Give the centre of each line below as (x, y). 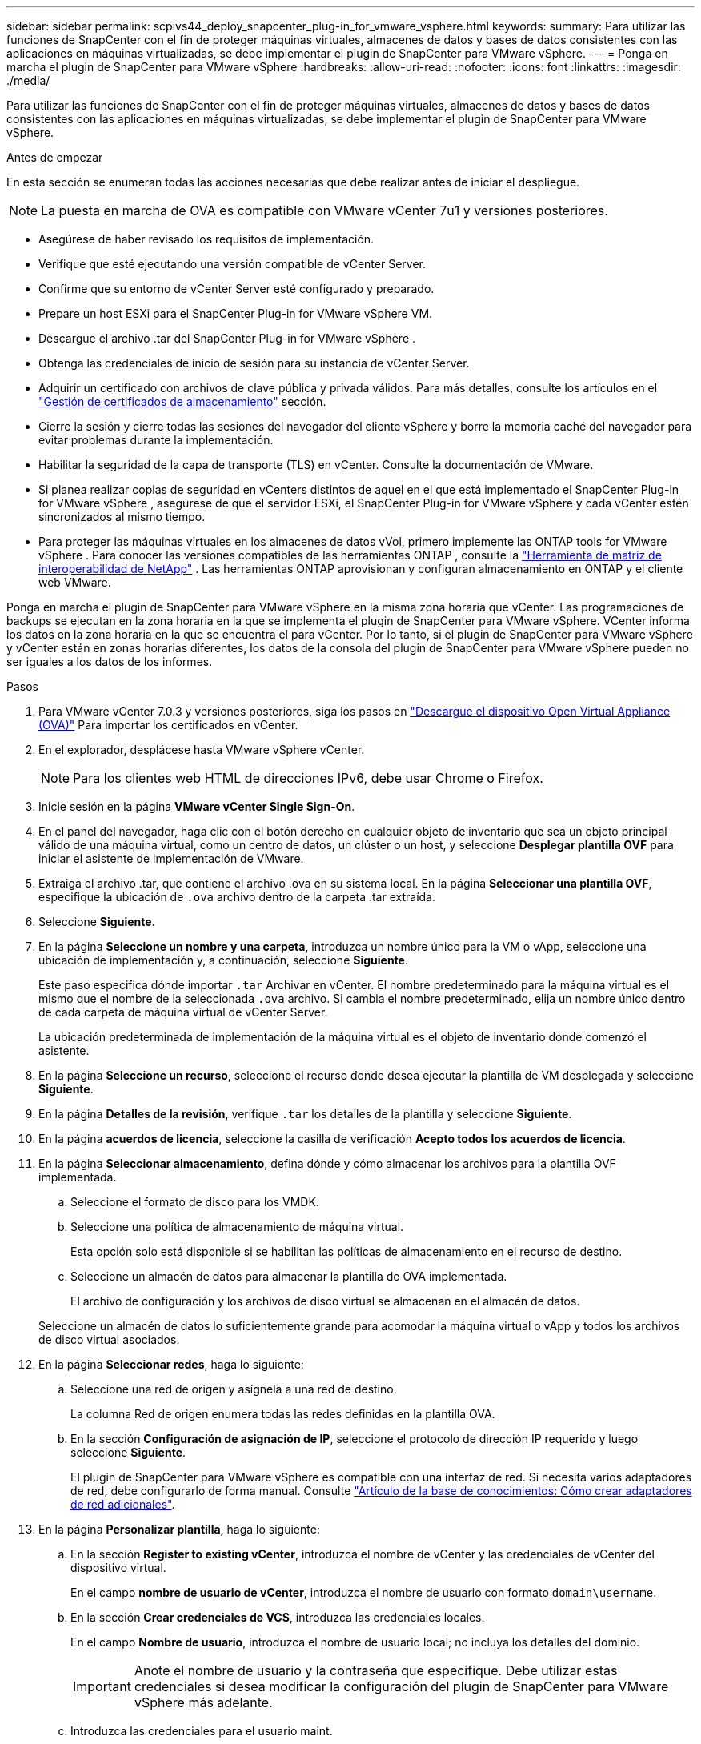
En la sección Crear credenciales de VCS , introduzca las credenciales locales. (278, 1617)
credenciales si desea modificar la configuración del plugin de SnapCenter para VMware (401, 1686)
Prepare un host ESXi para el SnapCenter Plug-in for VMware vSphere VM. (236, 313)
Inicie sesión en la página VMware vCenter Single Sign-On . (197, 806)
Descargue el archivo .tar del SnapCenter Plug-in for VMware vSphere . (227, 338)
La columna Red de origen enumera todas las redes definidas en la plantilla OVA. (283, 1414)
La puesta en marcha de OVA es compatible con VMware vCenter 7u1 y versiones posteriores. (324, 210)
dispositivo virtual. (118, 1568)
